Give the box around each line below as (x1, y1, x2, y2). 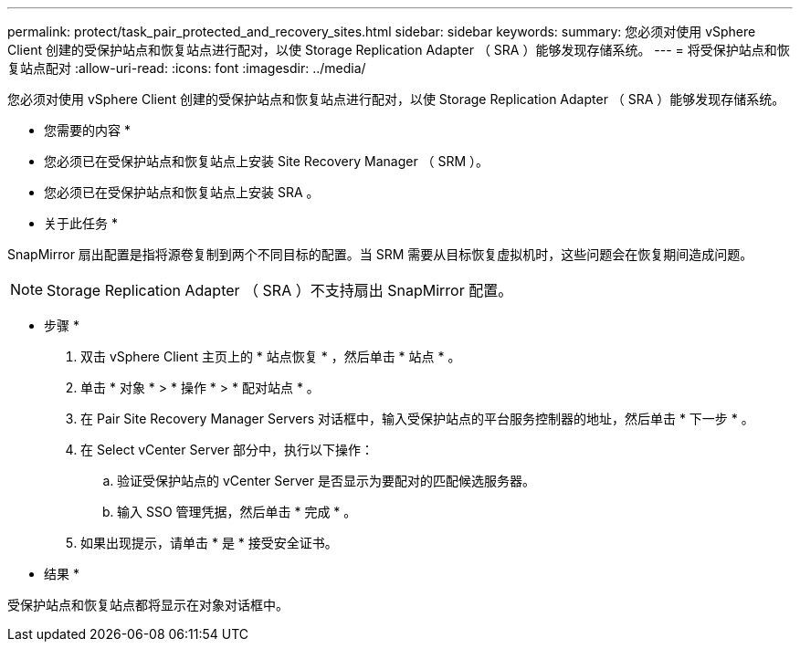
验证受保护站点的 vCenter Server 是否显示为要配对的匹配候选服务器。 (117, 473, 535, 488)
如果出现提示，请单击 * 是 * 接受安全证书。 (80, 535, 338, 550)
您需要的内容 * (44, 122, 131, 138)
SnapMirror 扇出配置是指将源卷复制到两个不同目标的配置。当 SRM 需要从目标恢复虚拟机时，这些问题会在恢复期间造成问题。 (7, 246, 753, 262)
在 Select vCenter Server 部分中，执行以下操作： (80, 442, 374, 457)
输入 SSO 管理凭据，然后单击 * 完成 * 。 (117, 504, 357, 519)
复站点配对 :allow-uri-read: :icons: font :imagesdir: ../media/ (7, 60, 366, 76)
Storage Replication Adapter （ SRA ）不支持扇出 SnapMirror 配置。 (47, 281, 513, 299)
